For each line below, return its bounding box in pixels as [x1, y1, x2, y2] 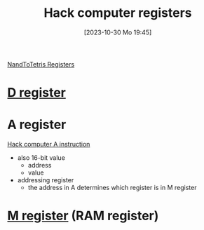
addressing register [17, 176, 74, 184]
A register [7, 117, 67, 133]
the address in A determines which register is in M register [27, 184, 197, 192]
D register [7, 85, 67, 101]
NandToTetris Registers [7, 60, 75, 68]
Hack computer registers [43, 5, 192, 21]
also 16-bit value [17, 154, 65, 162]
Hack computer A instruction [7, 140, 90, 149]
